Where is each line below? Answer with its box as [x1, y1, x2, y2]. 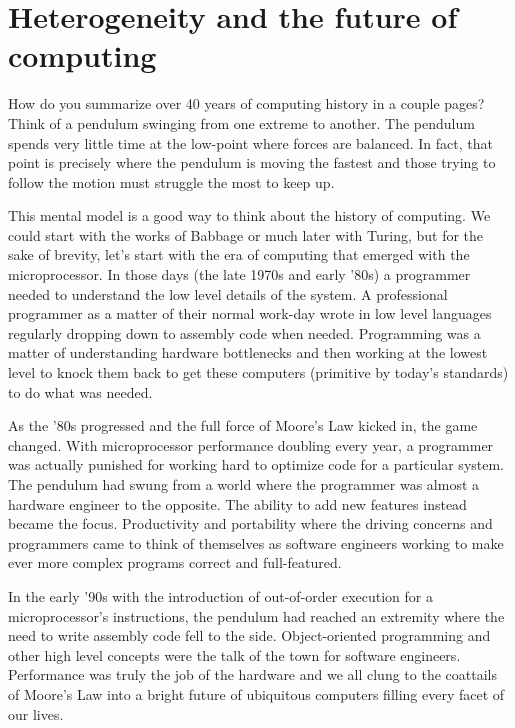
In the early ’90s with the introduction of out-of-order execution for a [8, 585, 433, 606]
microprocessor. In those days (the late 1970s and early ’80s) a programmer [8, 264, 471, 285]
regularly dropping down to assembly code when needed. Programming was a [8, 322, 481, 343]
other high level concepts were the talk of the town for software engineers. [8, 644, 461, 665]
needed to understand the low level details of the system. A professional [8, 283, 448, 304]
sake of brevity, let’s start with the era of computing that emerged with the [8, 244, 470, 265]
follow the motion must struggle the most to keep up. [8, 171, 335, 192]
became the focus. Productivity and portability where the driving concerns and [8, 513, 493, 534]
